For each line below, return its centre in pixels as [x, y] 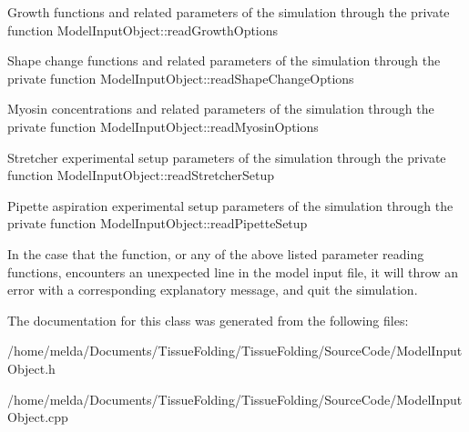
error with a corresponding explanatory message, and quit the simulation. [213, 290]
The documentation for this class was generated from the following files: [208, 320]
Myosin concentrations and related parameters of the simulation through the [221, 109]
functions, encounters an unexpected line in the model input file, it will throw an [233, 271]
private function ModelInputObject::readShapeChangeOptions [181, 78]
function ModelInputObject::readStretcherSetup [141, 175]
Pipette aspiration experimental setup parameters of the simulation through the [230, 205]
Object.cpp [38, 417]
